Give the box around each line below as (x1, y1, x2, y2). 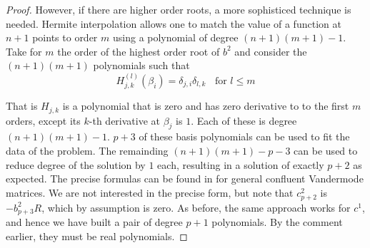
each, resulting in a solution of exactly (157, 157, 324, 172)
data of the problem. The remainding (6, 143, 169, 158)
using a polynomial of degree (112, 30, 239, 45)
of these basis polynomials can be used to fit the (139, 129, 350, 144)
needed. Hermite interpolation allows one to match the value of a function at (6, 16, 341, 31)
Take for (6, 43, 42, 58)
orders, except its (6, 113, 81, 128)
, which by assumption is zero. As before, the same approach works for (41, 200, 351, 215)
